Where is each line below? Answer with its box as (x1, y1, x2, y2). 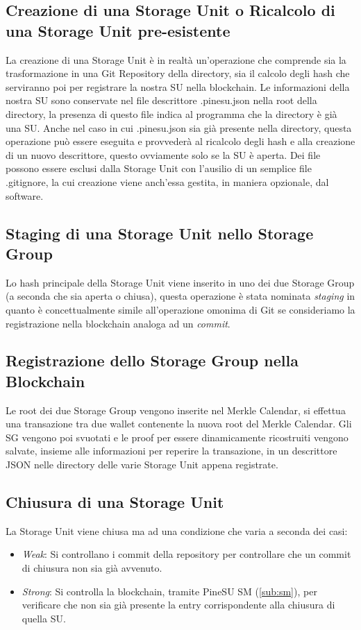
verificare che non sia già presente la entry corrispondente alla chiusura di (22, 597, 335, 612)
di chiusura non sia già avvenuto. (22, 561, 162, 575)
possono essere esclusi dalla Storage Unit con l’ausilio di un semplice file (6, 161, 312, 176)
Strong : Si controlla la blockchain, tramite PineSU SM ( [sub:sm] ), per (22, 584, 317, 598)
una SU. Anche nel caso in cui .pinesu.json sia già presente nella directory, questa (6, 120, 352, 135)
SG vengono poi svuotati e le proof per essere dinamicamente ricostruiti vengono (6, 429, 349, 444)
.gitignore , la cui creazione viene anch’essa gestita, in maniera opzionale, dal (6, 174, 329, 189)
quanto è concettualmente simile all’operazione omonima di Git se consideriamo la (6, 302, 355, 316)
